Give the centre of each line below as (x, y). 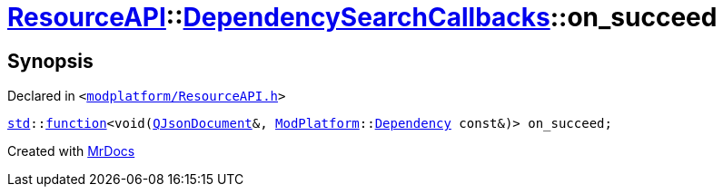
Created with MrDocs (71, 151)
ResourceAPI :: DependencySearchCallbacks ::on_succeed (362, 17)
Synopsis (50, 61)
